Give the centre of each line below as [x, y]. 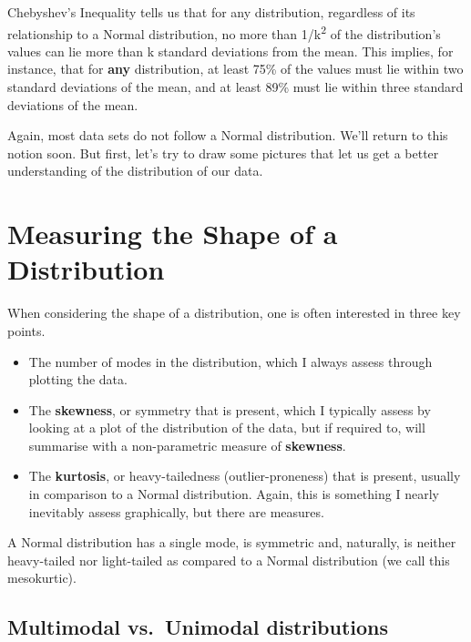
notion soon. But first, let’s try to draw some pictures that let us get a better [223, 153]
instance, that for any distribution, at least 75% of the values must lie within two [235, 69]
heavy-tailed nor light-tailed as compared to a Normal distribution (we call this [229, 560]
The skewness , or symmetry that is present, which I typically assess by [230, 409]
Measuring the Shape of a [173, 234]
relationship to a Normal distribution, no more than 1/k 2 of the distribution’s [224, 32]
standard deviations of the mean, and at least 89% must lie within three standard [235, 87]
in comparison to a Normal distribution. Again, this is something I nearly [234, 494]
